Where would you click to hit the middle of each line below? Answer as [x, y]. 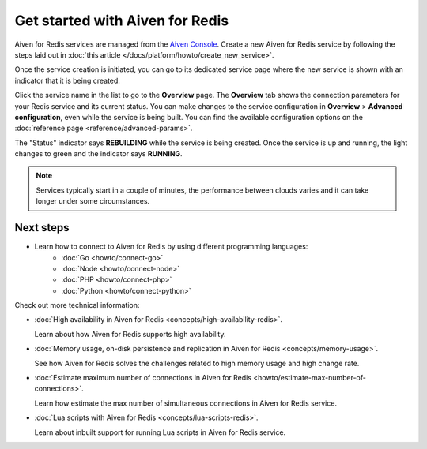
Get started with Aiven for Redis [122, 21]
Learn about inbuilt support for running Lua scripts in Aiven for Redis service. [160, 432]
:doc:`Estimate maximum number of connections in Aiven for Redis [143, 378]
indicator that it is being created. [67, 80]
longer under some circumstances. [93, 201]
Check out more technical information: [77, 305]
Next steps [42, 228]
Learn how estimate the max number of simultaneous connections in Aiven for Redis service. [186, 403]
